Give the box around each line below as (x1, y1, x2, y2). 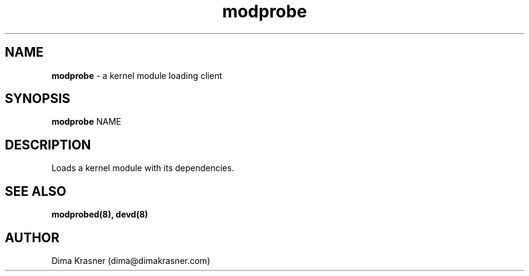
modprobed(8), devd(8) (51, 209, 149, 220)
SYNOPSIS (5, 91, 71, 107)
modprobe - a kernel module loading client (51, 70, 222, 81)
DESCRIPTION (5, 137, 91, 152)
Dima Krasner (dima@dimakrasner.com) (51, 255, 210, 266)
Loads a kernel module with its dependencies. (51, 163, 234, 174)
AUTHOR (5, 230, 60, 245)
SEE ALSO (5, 183, 66, 199)
